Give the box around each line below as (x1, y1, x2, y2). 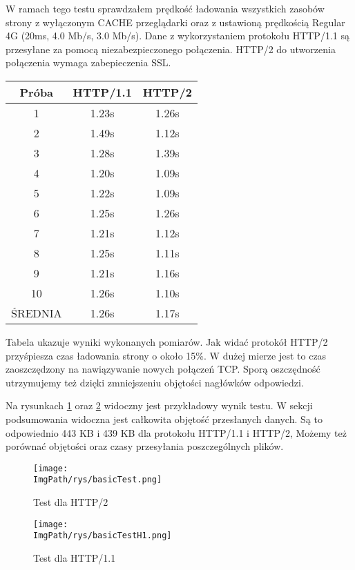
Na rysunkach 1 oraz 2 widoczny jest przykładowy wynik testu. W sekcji (6, 398, 313, 413)
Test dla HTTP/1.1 (33, 550, 116, 564)
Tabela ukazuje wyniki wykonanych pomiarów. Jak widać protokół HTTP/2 (6, 334, 328, 348)
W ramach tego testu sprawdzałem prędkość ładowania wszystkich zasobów (6, 1, 325, 15)
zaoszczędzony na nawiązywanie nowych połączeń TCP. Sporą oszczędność (6, 362, 320, 376)
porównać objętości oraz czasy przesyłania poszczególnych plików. (6, 439, 284, 453)
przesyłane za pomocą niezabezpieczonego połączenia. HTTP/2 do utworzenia (6, 41, 336, 56)
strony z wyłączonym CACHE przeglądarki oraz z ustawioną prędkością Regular (6, 14, 345, 29)
